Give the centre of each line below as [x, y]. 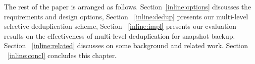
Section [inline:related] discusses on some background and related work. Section [126, 45]
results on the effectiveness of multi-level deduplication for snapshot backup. [120, 35]
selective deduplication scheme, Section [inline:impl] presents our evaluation [120, 26]
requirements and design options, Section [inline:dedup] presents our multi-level [126, 16]
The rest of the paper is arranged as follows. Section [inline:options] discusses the [127, 6]
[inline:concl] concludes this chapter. [62, 55]
